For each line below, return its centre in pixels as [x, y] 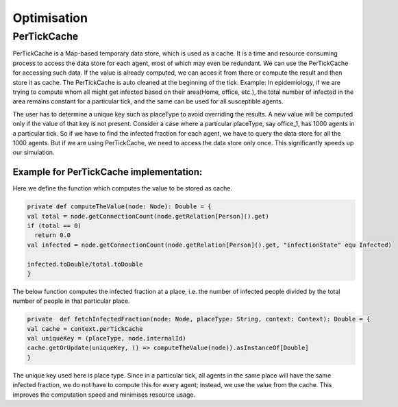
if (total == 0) [54, 225]
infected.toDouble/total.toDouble [85, 264]
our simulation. [34, 152]
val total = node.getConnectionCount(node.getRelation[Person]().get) [148, 216]
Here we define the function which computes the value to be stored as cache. [123, 188]
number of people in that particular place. [71, 301]
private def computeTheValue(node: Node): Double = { [119, 207]
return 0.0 [53, 235]
